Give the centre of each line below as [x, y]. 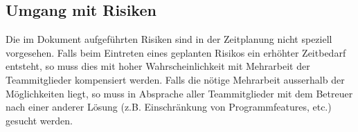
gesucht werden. [39, 120]
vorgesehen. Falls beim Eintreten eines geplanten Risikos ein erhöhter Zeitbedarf [176, 52]
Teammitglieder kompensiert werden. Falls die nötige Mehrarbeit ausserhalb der [175, 79]
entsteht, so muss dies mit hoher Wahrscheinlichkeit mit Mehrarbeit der [158, 66]
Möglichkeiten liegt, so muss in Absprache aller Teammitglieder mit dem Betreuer [179, 93]
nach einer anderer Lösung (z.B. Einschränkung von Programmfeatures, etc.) [169, 107]
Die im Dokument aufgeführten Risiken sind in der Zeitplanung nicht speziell [169, 39]
